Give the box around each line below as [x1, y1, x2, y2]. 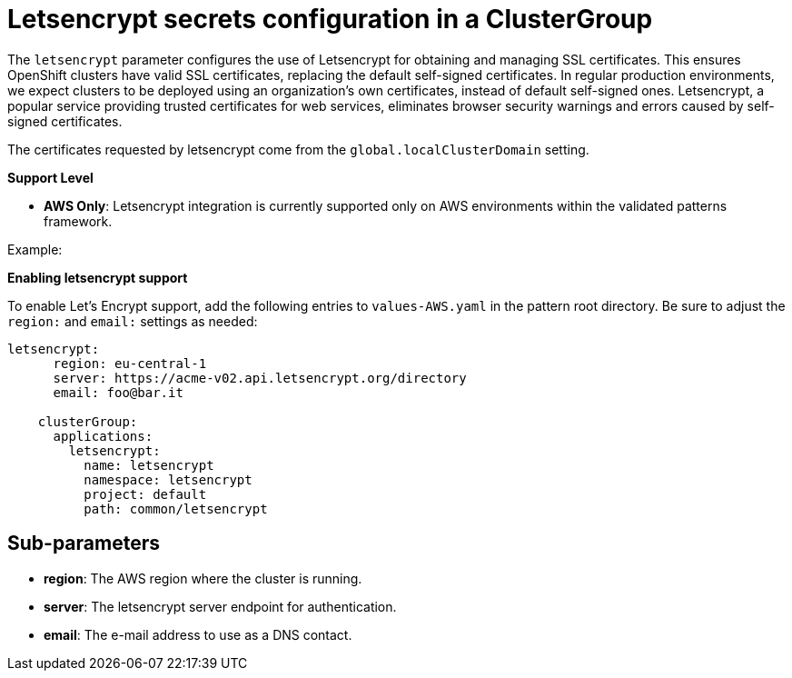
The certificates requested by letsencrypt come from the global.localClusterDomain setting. [7, 141, 589, 157]
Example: [7, 241, 63, 257]
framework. [44, 213, 113, 229]
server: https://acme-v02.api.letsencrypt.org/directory [53, 370, 467, 385]
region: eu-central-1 [53, 355, 207, 371]
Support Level [7, 169, 94, 185]
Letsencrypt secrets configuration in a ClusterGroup [7, 4, 653, 35]
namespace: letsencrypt [84, 472, 252, 487]
